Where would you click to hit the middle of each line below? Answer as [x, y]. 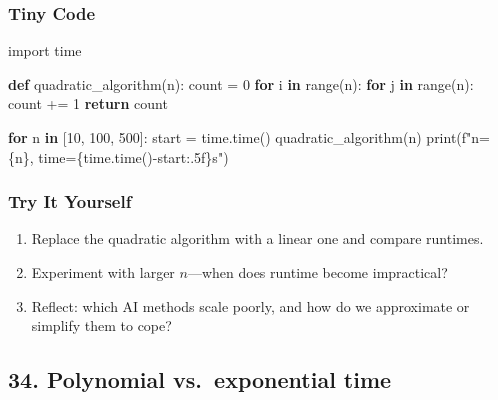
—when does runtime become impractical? [317, 272]
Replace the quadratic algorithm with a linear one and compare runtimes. [257, 238]
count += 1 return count [88, 103]
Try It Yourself [70, 201]
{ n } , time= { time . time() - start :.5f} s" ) [118, 156]
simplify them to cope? [101, 325]
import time [45, 50]
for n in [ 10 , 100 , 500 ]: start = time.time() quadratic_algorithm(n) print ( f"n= [249, 137]
